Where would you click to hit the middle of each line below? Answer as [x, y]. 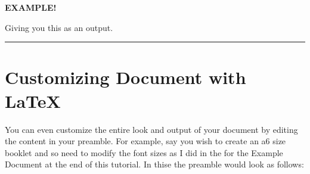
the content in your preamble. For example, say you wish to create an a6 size [145, 141]
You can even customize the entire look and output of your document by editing [151, 129]
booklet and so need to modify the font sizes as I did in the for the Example [144, 152]
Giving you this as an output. [59, 27]
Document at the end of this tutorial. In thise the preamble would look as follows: [154, 164]
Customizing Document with [125, 77]
